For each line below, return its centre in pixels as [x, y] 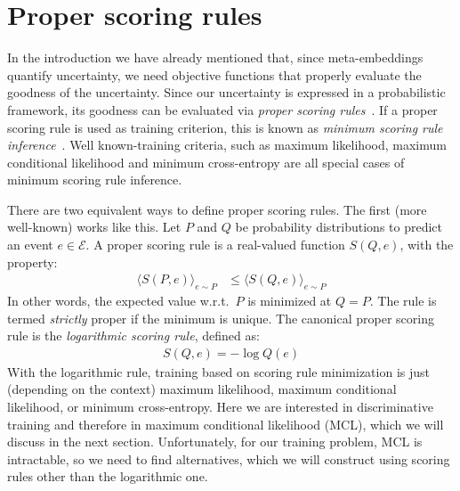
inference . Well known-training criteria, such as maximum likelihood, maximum [227, 145]
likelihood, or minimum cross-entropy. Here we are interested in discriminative [220, 407]
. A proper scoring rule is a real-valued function [215, 245]
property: [32, 262]
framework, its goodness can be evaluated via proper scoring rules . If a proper [222, 109]
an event [30, 245]
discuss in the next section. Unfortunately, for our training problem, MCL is [215, 442]
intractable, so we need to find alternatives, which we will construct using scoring [229, 458]
